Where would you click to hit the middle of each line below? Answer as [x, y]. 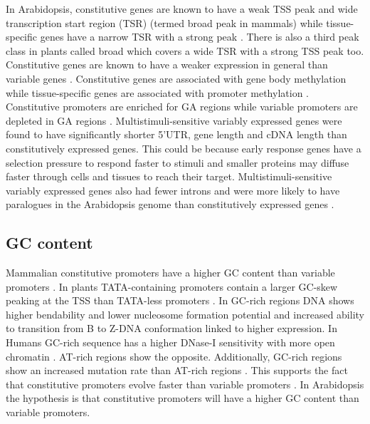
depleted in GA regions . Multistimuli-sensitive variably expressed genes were [174, 120]
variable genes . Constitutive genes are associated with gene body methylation [176, 78]
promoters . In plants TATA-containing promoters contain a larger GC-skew [172, 286]
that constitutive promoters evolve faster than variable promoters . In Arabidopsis [185, 384]
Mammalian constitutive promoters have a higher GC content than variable [170, 273]
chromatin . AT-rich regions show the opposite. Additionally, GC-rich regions [174, 356]
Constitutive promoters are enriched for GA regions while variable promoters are [182, 107]
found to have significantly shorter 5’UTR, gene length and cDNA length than [176, 134]
